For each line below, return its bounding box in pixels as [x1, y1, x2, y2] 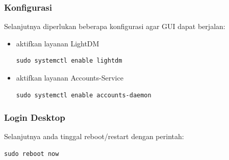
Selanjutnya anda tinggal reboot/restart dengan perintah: [4, 131, 184, 142]
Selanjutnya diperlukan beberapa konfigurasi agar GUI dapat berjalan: [4, 21, 225, 32]
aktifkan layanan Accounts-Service [16, 72, 123, 83]
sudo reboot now [4, 150, 59, 157]
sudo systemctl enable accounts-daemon [16, 91, 151, 99]
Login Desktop [4, 111, 65, 124]
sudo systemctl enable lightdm [16, 57, 122, 65]
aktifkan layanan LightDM [16, 38, 99, 48]
